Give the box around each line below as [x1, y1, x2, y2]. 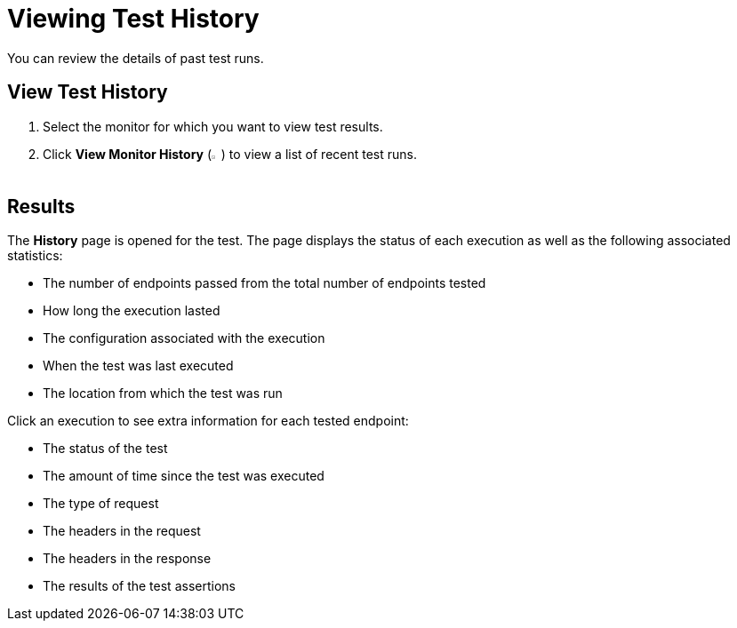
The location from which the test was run [43, 386, 283, 401]
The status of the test [43, 441, 168, 457]
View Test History [7, 81, 168, 104]
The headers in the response [43, 551, 212, 567]
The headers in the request [43, 523, 201, 539]
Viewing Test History [7, 4, 260, 34]
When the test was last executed [43, 358, 234, 374]
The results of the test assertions [43, 578, 236, 594]
